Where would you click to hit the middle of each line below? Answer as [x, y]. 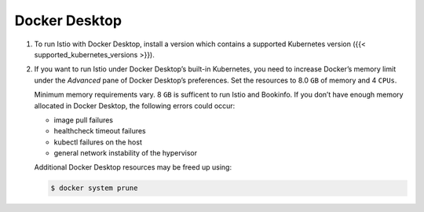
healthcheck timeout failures [100, 131]
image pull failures [84, 120]
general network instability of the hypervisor [126, 153]
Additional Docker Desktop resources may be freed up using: [133, 167]
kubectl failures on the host [98, 142]
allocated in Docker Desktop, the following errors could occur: [135, 105]
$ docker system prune [94, 188]
